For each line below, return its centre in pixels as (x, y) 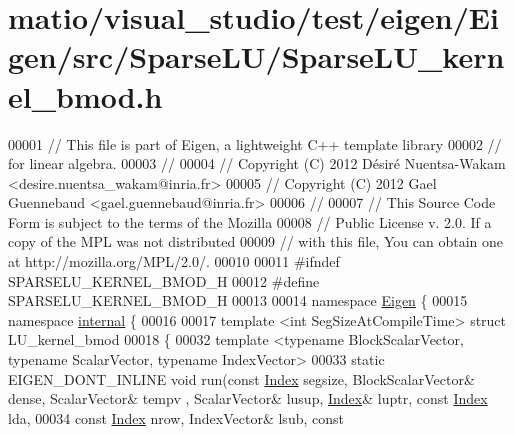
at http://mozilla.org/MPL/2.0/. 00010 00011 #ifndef (174, 261)
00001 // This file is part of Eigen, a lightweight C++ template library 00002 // (255, 143)
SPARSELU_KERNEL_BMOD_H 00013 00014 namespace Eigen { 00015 (238, 300)
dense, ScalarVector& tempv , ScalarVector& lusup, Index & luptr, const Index (248, 398)
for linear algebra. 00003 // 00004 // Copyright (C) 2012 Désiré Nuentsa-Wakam (257, 163)
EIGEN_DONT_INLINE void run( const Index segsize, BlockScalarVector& (241, 378)
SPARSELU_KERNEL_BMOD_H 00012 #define (164, 280)
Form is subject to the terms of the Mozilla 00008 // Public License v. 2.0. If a (250, 221)
